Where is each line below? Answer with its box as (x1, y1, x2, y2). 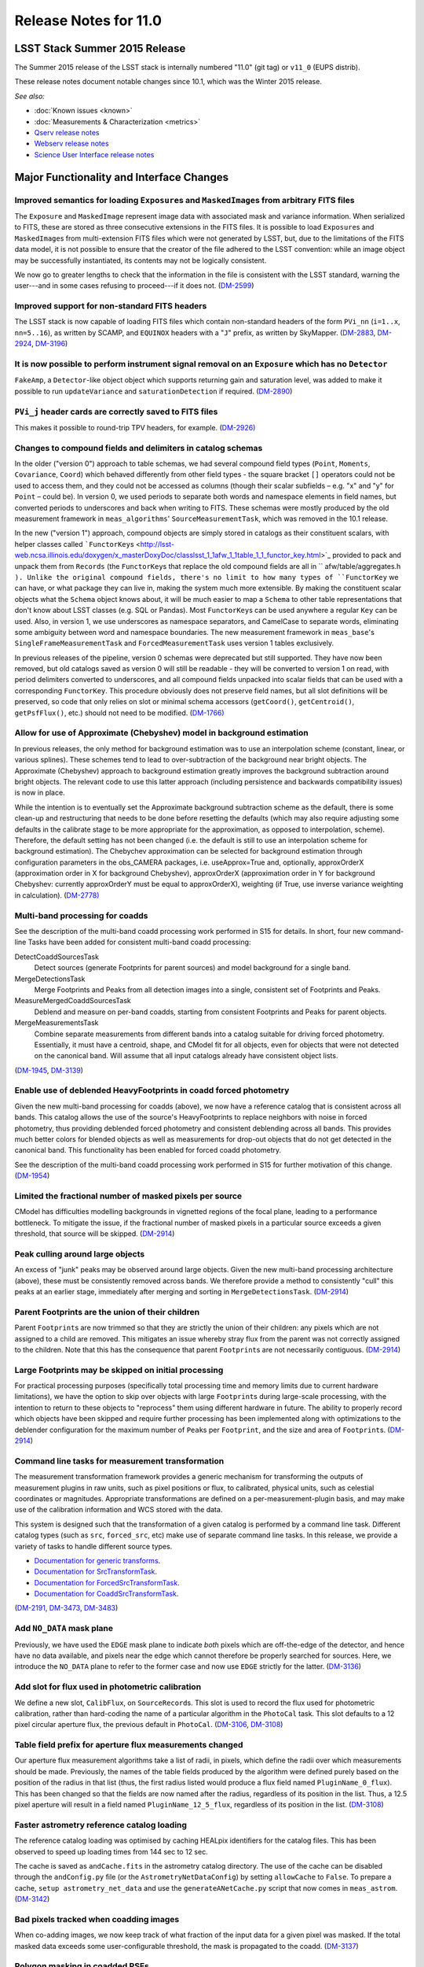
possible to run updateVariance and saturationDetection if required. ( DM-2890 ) (14, 386, 293, 396)
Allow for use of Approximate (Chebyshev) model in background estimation (14, 728, 309, 739)
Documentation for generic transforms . (34, 1556, 161, 1565)
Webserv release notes (34, 138, 109, 149)
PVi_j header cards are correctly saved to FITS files (14, 406, 218, 417)
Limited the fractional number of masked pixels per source (14, 1190, 243, 1201)
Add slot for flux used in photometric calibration (14, 1681, 202, 1692)
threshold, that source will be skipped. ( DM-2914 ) (14, 1229, 175, 1238)
